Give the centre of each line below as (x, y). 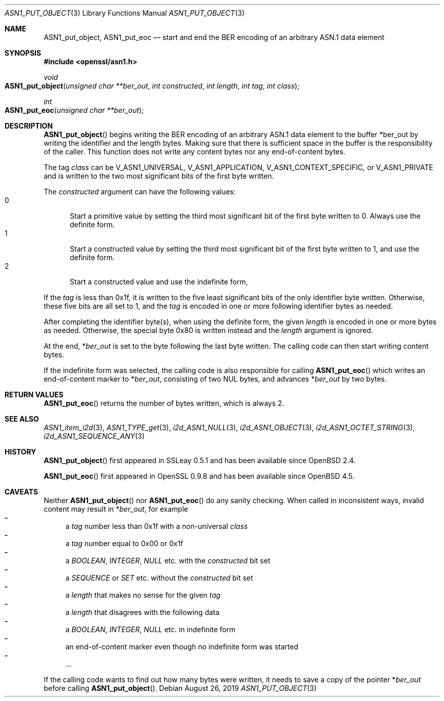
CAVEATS (21, 492)
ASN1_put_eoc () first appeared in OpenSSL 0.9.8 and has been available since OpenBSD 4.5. (199, 476)
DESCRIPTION (29, 126)
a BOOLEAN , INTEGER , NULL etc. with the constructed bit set (168, 561)
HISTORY (21, 452)
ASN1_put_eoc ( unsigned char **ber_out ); (74, 110)
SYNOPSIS (23, 53)
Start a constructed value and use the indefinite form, (159, 282)
